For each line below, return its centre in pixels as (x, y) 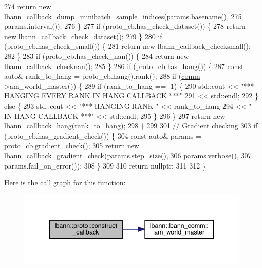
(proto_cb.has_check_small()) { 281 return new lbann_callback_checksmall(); (127, 46)
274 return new (28, 6)
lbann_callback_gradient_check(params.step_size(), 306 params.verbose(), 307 (128, 155)
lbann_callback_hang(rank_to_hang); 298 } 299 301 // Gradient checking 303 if (131, 126)
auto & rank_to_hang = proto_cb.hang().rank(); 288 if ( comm (102, 76)
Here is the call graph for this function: (65, 182)
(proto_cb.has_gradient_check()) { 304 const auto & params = (103, 135)
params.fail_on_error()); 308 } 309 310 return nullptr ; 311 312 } (105, 165)
